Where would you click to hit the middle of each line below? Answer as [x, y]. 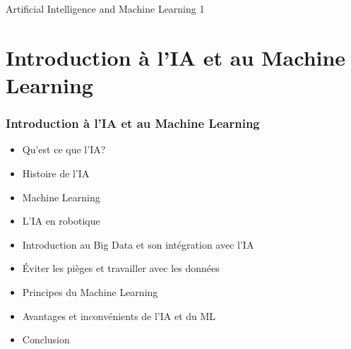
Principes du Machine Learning [90, 291]
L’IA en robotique [61, 221]
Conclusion [46, 339]
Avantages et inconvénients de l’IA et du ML [119, 315]
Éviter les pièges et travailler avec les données [121, 268]
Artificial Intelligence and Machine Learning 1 [105, 8]
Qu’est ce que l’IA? [64, 149]
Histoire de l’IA [56, 173]
